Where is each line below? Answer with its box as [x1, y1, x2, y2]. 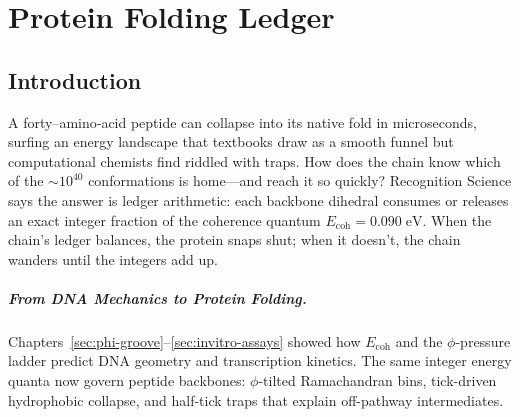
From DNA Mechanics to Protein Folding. [8, 287, 307, 308]
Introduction [8, 64, 142, 95]
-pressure [455, 330, 511, 351]
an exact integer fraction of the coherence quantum [8, 209, 321, 230]
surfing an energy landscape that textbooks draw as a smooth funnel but [8, 131, 454, 152]
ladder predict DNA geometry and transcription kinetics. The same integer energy [8, 350, 512, 371]
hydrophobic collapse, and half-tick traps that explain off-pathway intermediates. [8, 389, 504, 410]
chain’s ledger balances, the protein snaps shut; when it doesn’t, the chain [8, 229, 461, 250]
